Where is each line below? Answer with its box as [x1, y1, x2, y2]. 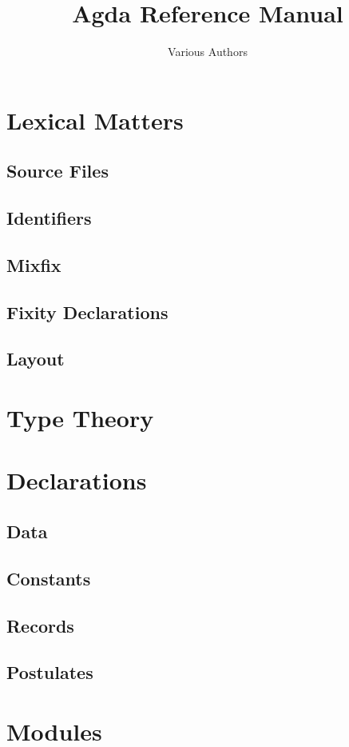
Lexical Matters [6, 103, 184, 136]
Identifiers [6, 206, 92, 230]
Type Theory [6, 401, 154, 433]
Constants [6, 565, 91, 590]
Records [6, 613, 74, 637]
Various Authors [168, 43, 248, 60]
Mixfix [6, 252, 61, 277]
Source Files [6, 158, 109, 183]
